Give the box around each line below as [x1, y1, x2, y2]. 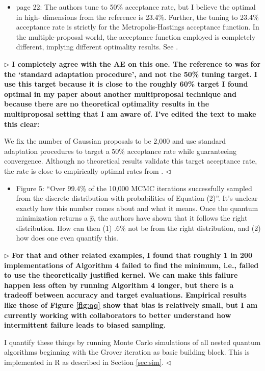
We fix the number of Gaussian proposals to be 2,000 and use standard [4, 136, 226, 146]
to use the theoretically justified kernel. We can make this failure [4, 270, 238, 280]
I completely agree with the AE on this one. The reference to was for [12, 58, 261, 69]
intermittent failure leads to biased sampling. [4, 320, 166, 330]
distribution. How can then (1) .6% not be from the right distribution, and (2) [16, 222, 261, 233]
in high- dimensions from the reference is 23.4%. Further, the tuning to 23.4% [16, 11, 259, 22]
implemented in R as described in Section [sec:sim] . [4, 357, 164, 367]
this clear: [4, 118, 40, 129]
